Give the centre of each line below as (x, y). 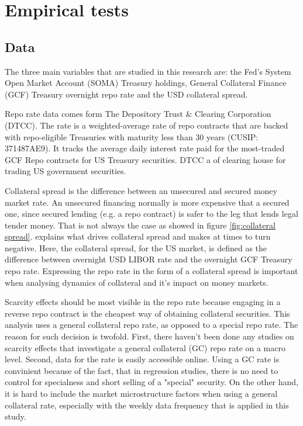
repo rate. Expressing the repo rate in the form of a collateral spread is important (151, 271)
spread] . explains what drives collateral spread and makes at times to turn (138, 236)
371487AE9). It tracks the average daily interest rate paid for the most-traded (145, 148)
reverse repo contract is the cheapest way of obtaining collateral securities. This (147, 313)
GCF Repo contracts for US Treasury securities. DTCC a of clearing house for (145, 159)
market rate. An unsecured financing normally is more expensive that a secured (147, 202)
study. (16, 416)
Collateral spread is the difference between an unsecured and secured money (141, 190)
